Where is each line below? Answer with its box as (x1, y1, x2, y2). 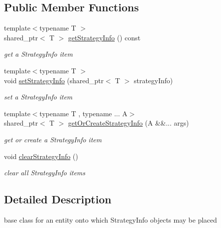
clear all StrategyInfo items (4, 167, 86, 178)
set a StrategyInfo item (4, 92, 73, 102)
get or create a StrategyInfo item (4, 134, 102, 144)
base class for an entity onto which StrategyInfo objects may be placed (4, 214, 217, 225)
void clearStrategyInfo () (4, 151, 78, 161)
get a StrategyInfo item (4, 49, 73, 59)
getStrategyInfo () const (68, 32, 141, 42)
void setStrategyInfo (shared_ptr (4, 75, 104, 85)
